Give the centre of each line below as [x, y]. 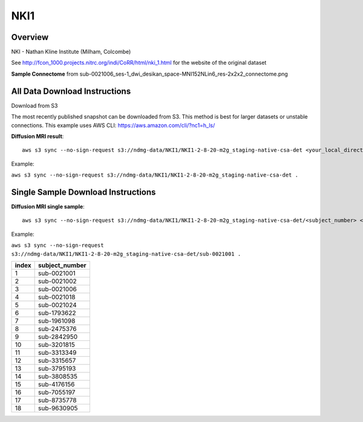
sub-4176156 [57, 384]
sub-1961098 [57, 320]
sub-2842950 [58, 337]
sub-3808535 [58, 376]
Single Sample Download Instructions [83, 192]
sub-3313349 [57, 352]
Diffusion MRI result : [38, 136]
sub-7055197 [57, 392]
